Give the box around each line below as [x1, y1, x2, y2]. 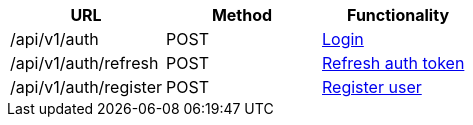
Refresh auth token [322, 53, 465, 73]
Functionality [347, 5, 450, 25]
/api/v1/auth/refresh [10, 53, 159, 73]
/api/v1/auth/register [10, 77, 163, 97]
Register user [322, 77, 422, 97]
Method [211, 5, 273, 25]
